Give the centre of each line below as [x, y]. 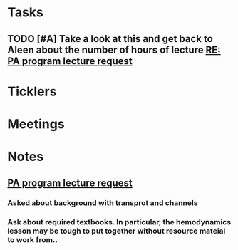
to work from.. [33, 240]
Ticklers [32, 92]
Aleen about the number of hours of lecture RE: [114, 50]
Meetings [36, 124]
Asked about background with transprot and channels [103, 203]
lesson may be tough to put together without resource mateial [117, 231]
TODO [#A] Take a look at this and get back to [110, 39]
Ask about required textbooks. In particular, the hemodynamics [119, 222]
